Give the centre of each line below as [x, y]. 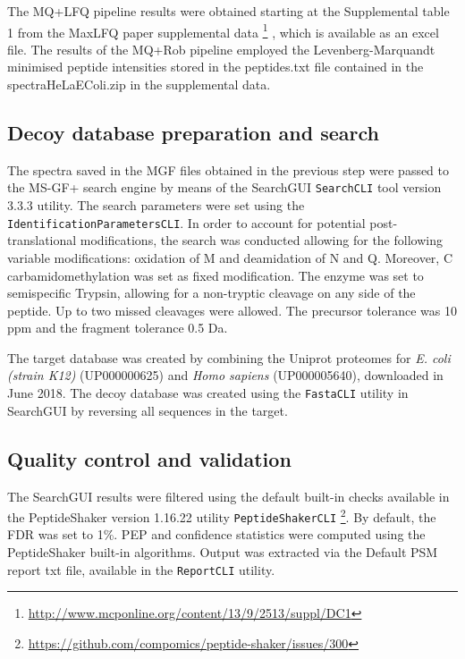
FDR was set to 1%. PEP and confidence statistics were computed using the [216, 534]
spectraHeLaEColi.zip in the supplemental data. [139, 84]
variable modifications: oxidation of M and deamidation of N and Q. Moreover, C [230, 257]
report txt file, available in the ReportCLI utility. [141, 569]
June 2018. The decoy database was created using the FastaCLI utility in [208, 393]
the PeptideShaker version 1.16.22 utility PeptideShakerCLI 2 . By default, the [222, 515]
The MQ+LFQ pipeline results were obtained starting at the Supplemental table [228, 11]
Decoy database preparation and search [193, 133]
